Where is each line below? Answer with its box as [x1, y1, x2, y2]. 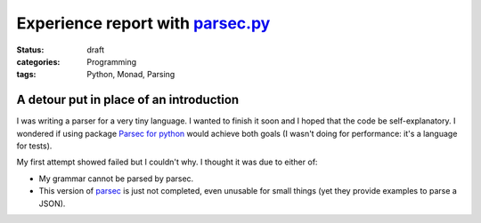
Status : [16, 44, 45, 55]
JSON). [38, 198, 66, 209]
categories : [16, 56, 61, 67]
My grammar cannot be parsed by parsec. [38, 173, 194, 184]
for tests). [16, 140, 53, 151]
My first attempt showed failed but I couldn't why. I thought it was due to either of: [16, 156, 318, 168]
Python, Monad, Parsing [86, 69, 175, 80]
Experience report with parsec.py [16, 13, 271, 33]
